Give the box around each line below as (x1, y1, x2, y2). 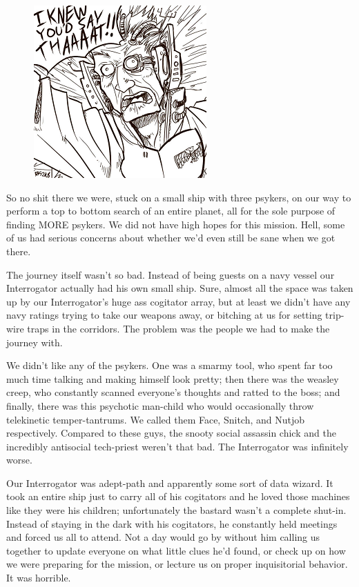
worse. (6, 452, 32, 467)
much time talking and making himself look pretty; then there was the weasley (6, 371, 339, 386)
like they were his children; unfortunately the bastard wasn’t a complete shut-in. (6, 503, 347, 517)
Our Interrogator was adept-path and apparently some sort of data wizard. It (6, 475, 333, 490)
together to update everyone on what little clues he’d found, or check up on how (6, 543, 346, 557)
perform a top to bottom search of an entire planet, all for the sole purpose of (6, 203, 336, 218)
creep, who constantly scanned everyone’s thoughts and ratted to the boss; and (6, 385, 340, 399)
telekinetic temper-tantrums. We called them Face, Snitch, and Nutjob (6, 412, 305, 426)
